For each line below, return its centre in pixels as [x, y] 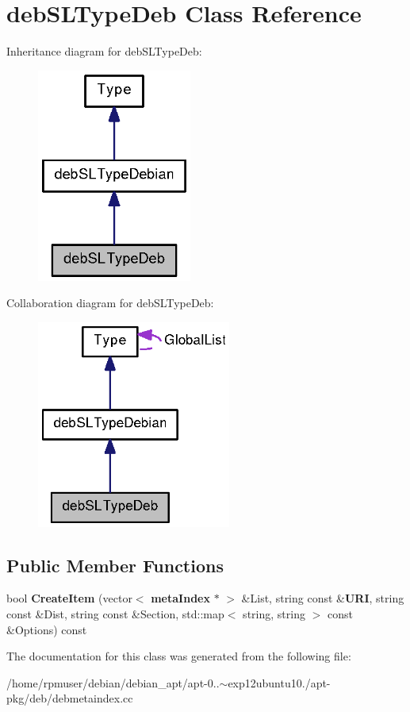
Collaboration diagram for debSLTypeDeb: [110, 303]
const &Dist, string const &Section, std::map [115, 613]
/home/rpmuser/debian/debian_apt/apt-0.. [113, 682]
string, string [274, 613]
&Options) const [47, 629]
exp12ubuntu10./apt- [279, 682]
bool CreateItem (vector [69, 598]
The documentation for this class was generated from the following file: [179, 656]
